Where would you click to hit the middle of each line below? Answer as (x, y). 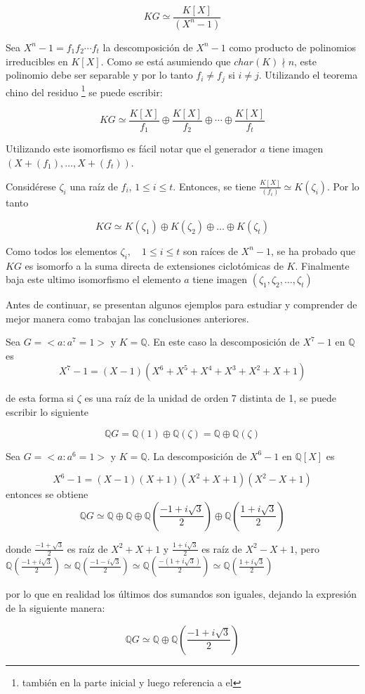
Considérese (31, 186)
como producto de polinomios (292, 47)
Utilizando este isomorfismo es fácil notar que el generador (131, 149)
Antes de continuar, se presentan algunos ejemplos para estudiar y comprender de (181, 305)
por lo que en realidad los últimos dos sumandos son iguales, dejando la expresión (181, 594)
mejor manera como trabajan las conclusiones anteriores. (127, 318)
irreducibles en (37, 61)
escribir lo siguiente (47, 412)
